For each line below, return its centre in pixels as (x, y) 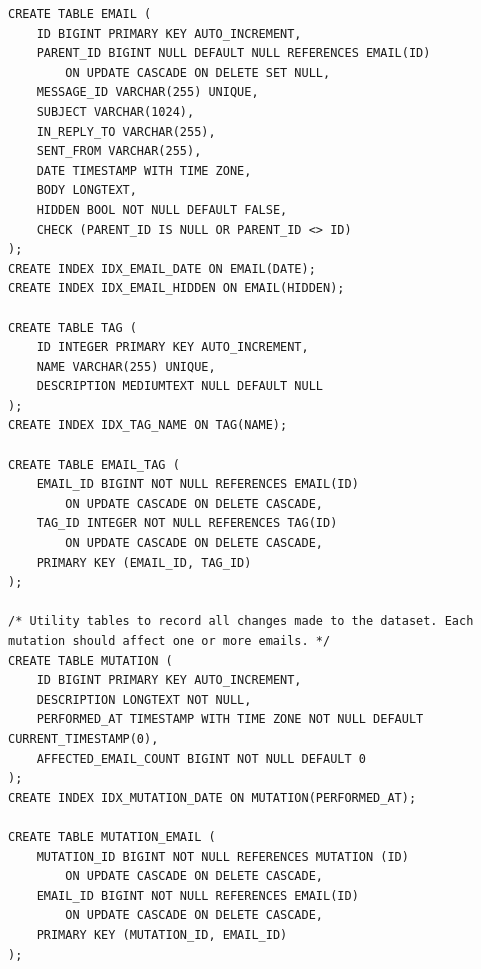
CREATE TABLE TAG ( (72, 327)
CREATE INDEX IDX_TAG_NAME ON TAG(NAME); (148, 425)
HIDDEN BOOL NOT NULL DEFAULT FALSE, (162, 209)
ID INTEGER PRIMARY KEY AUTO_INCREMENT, (172, 347)
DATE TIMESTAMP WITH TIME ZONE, (144, 170)
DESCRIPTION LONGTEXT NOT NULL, (144, 699)
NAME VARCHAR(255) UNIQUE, (126, 366)
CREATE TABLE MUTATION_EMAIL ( (112, 836)
